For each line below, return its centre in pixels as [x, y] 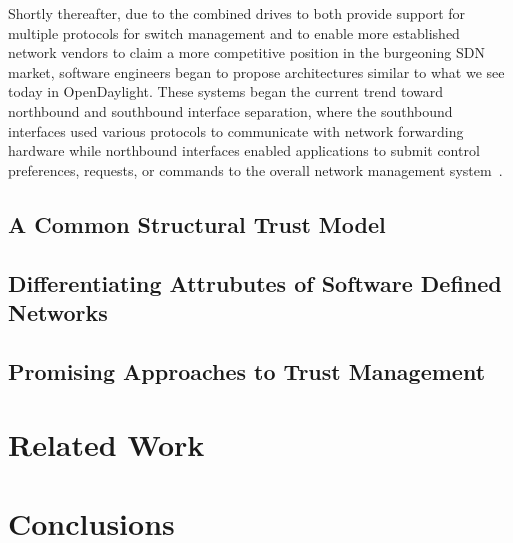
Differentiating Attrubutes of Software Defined [255, 282]
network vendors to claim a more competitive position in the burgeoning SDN [246, 52]
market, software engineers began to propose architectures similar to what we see [256, 71]
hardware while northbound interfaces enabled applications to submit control [244, 150]
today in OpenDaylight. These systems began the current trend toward [226, 91]
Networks [58, 311]
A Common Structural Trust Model [197, 223]
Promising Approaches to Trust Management [247, 370]
